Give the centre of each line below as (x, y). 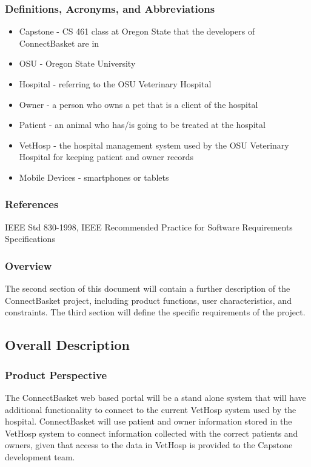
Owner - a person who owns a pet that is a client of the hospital (139, 104)
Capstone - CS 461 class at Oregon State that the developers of (137, 31)
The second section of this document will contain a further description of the (148, 288)
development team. (40, 456)
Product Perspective (56, 375)
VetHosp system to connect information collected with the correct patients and (152, 433)
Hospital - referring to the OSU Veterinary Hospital (115, 84)
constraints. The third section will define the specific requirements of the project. (155, 312)
